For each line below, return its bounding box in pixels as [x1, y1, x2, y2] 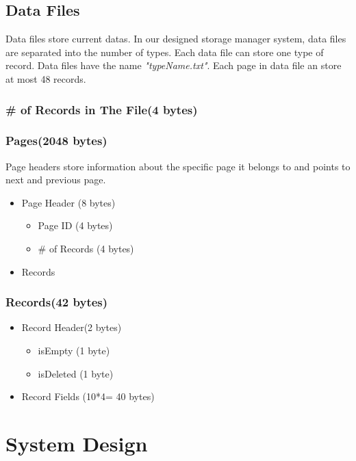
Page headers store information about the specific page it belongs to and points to [5, 159, 351, 173]
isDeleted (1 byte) [38, 366, 114, 380]
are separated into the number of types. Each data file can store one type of [5, 44, 324, 59]
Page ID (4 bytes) [38, 218, 113, 233]
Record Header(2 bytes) [21, 320, 122, 334]
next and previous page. [5, 172, 106, 187]
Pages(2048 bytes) [5, 132, 107, 149]
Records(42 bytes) [5, 293, 108, 311]
